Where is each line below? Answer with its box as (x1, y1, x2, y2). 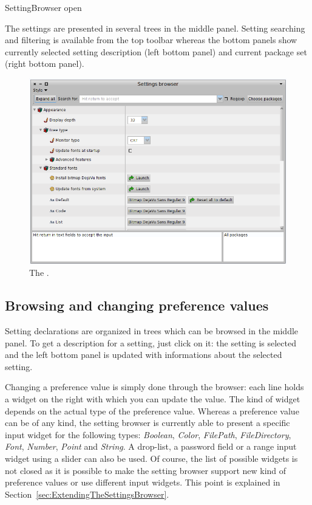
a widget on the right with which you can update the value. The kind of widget (5, 392, 300, 405)
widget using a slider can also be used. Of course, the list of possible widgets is (5, 452, 298, 464)
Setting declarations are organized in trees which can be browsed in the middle (5, 325, 299, 337)
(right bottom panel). (5, 57, 84, 70)
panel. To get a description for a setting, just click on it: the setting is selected (5, 336, 297, 349)
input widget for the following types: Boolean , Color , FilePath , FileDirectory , (5, 428, 291, 441)
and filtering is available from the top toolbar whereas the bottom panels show (5, 33, 297, 46)
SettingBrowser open (5, 1, 82, 13)
